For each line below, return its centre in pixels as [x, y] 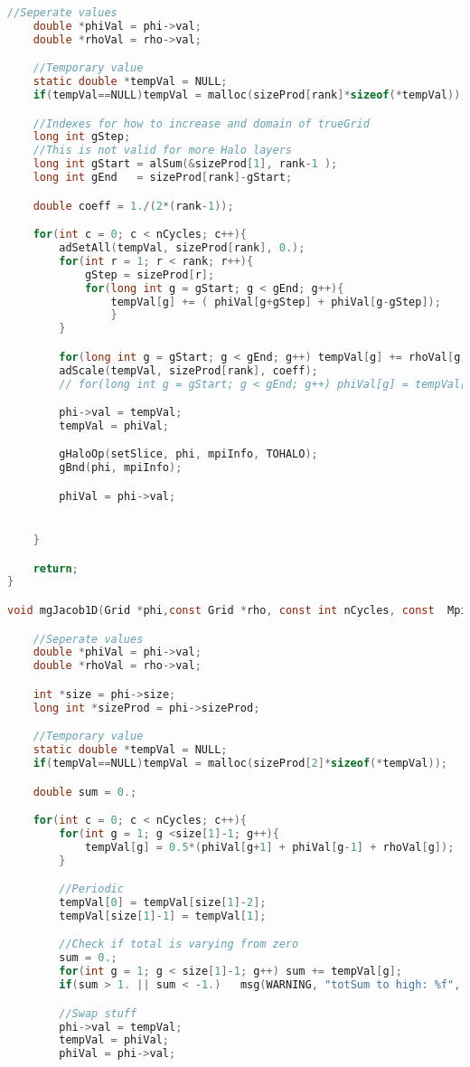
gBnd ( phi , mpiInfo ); [121, 468]
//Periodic [91, 889]
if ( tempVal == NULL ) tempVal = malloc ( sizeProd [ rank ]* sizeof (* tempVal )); [250, 95]
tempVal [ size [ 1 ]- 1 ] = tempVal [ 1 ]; [163, 916]
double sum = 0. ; [85, 792]
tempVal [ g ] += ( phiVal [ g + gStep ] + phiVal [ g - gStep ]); [276, 302]
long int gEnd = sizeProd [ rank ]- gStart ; [163, 178]
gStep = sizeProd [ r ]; [150, 274]
